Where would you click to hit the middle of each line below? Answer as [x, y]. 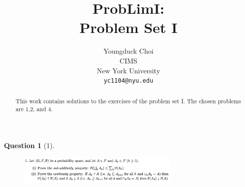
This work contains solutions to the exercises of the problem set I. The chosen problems [128, 101]
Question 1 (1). [29, 145]
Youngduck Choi [128, 51]
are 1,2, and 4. [34, 109]
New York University [128, 70]
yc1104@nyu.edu [128, 81]
